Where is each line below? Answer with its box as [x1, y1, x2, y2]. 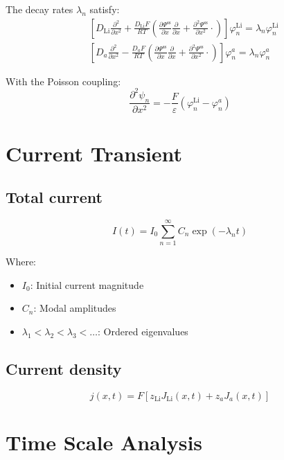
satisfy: [89, 2, 120, 16]
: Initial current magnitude [30, 277, 144, 292]
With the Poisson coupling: [6, 73, 121, 88]
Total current [6, 186, 103, 208]
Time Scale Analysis [6, 428, 203, 457]
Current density [6, 358, 122, 380]
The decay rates [6, 2, 73, 16]
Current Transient [6, 139, 183, 167]
